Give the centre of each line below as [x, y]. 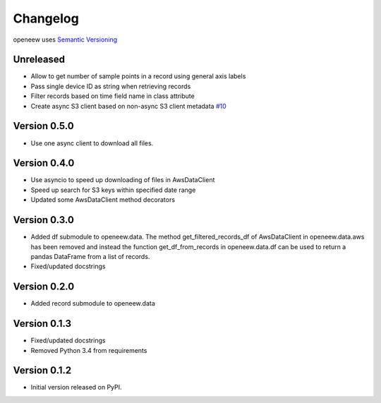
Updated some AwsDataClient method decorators [103, 200]
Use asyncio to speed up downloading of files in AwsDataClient [123, 180]
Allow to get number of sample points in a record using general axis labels [138, 76]
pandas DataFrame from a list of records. [90, 256]
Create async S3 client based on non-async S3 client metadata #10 [129, 106]
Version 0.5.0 [43, 126]
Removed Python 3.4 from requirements [89, 350]
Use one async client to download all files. [92, 143]
